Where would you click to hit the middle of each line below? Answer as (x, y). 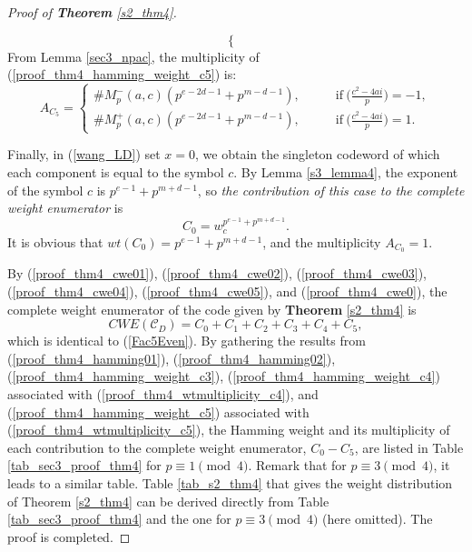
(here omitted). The (378, 519)
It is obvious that (55, 241)
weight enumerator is (65, 208)
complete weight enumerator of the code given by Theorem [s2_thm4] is (212, 309)
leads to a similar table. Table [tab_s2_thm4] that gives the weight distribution (230, 483)
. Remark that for (297, 465)
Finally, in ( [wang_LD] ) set (84, 154)
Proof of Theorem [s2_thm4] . (92, 12)
